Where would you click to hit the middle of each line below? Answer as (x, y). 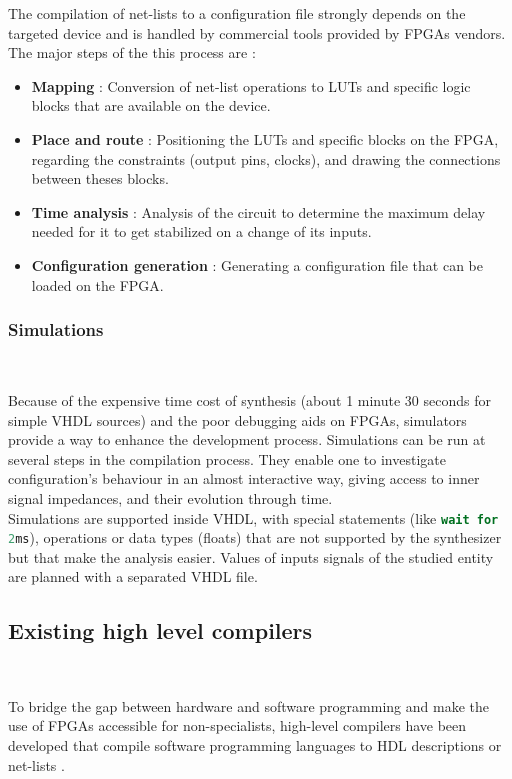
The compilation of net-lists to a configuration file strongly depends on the (237, 13)
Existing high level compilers (160, 630)
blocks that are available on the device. (151, 105)
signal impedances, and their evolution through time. (170, 497)
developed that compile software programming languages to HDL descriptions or (255, 744)
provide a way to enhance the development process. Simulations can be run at (247, 439)
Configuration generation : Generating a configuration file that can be (257, 264)
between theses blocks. (100, 178)
